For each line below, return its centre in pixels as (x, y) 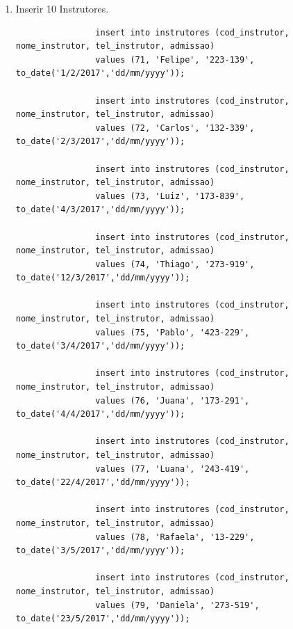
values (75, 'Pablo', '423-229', (173, 332)
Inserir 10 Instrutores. (62, 8)
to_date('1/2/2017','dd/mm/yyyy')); (100, 73)
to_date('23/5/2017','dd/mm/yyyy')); (103, 619)
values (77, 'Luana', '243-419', (173, 469)
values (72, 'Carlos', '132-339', (175, 128)
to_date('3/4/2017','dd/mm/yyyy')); (100, 346)
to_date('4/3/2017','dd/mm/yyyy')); (100, 210)
